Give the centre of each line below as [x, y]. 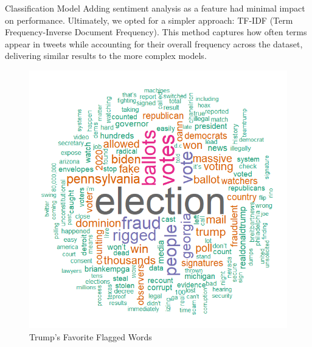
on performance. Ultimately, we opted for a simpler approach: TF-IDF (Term [149, 20]
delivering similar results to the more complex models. [106, 56]
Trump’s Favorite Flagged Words [91, 336]
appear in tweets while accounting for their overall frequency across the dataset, [154, 43]
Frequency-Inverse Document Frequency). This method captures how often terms [156, 32]
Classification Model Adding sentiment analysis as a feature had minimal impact [155, 8]
